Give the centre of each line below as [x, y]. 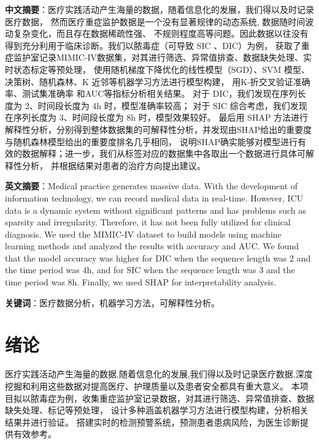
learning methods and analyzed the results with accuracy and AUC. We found [152, 246]
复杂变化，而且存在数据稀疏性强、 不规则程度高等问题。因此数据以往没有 [161, 33]
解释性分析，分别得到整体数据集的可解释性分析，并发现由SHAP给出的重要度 [159, 129]
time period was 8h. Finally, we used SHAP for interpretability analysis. [140, 282]
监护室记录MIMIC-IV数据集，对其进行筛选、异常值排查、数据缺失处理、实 [163, 57]
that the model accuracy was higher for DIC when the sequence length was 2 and [158, 258]
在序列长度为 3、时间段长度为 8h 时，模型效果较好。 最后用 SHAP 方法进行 [157, 117]
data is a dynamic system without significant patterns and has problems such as [156, 210]
